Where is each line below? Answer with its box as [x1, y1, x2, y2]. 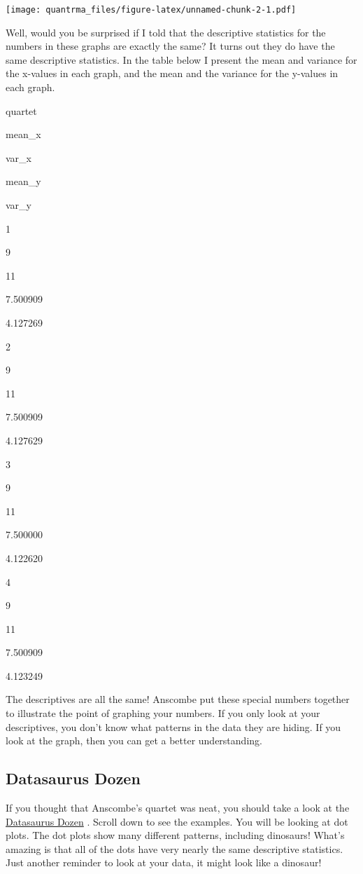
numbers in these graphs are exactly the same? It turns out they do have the [6, 39, 335, 53]
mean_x [6, 127, 41, 142]
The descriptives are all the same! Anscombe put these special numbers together [6, 692, 350, 706]
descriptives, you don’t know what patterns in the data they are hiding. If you [6, 719, 341, 734]
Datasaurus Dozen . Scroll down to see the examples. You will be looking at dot [6, 814, 348, 828]
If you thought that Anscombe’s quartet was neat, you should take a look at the [6, 800, 350, 815]
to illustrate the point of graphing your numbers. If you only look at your [6, 706, 320, 721]
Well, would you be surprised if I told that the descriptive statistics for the [6, 25, 326, 39]
